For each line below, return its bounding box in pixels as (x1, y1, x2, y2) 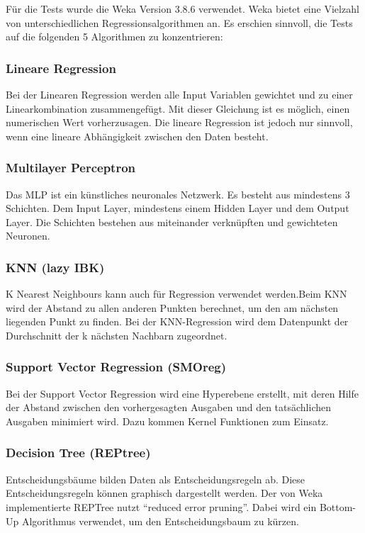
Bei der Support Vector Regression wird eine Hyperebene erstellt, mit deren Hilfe (6, 386, 359, 400)
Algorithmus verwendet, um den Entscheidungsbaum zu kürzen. (21, 513, 299, 528)
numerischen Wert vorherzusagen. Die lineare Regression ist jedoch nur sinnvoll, (6, 115, 353, 130)
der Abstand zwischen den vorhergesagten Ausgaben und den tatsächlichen (6, 400, 332, 415)
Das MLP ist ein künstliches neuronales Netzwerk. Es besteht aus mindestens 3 (6, 186, 350, 201)
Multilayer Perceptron (6, 159, 136, 176)
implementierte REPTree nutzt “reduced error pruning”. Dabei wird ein (6, 499, 317, 514)
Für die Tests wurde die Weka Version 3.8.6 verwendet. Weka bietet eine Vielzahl (6, 1, 359, 16)
